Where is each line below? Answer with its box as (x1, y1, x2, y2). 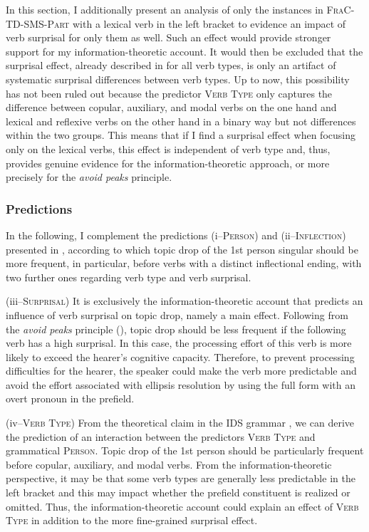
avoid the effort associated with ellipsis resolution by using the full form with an (6, 377, 355, 392)
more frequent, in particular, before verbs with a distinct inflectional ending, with (6, 256, 362, 271)
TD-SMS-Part (6, 16, 70, 31)
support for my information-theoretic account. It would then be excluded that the (6, 43, 363, 58)
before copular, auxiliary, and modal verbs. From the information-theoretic (6, 457, 332, 471)
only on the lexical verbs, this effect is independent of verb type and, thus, (6, 141, 331, 156)
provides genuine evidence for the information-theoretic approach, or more (6, 155, 330, 170)
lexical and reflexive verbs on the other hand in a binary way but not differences (6, 113, 356, 128)
